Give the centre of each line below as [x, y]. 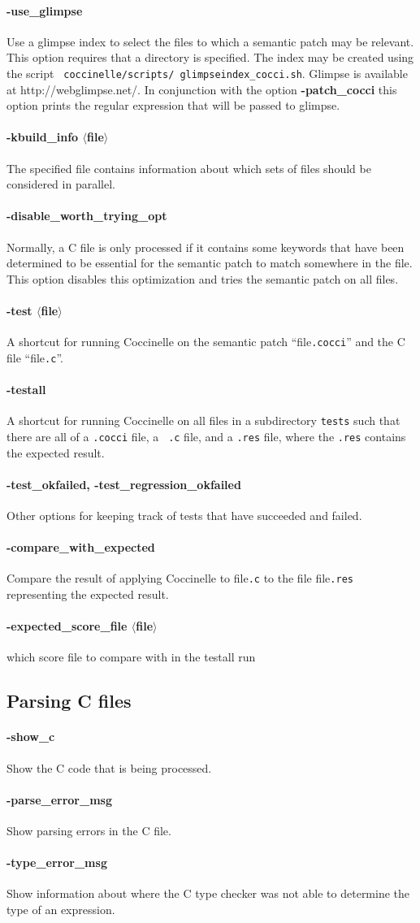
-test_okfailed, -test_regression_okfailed [124, 484]
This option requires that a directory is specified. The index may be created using [210, 57]
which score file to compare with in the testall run [131, 657]
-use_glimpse [45, 10]
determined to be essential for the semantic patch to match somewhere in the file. [210, 263]
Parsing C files [69, 701]
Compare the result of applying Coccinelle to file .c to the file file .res [180, 578]
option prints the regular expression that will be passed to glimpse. [173, 105]
